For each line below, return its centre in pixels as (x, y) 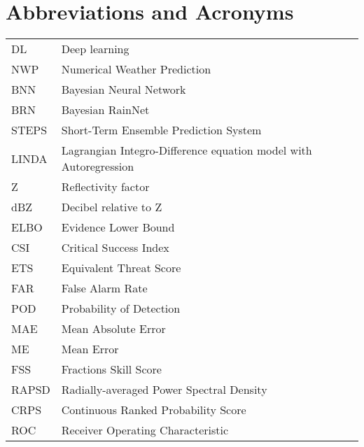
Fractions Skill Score (111, 369)
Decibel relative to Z (112, 207)
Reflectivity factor (105, 187)
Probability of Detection (121, 308)
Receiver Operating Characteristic (145, 430)
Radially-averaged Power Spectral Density (164, 390)
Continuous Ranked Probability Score (154, 410)
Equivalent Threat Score (121, 268)
